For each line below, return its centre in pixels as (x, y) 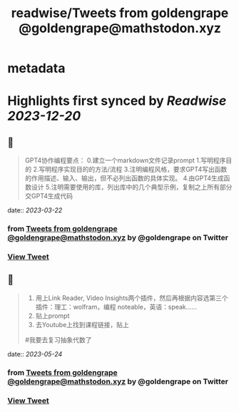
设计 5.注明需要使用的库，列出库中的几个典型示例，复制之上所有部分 (132, 187)
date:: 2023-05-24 (35, 354)
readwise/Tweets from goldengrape (120, 13)
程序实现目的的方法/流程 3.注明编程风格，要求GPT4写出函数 (139, 170)
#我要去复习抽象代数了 (58, 339)
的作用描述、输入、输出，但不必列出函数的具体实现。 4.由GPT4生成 (124, 178)
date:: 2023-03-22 (35, 210)
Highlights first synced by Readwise (117, 101)
